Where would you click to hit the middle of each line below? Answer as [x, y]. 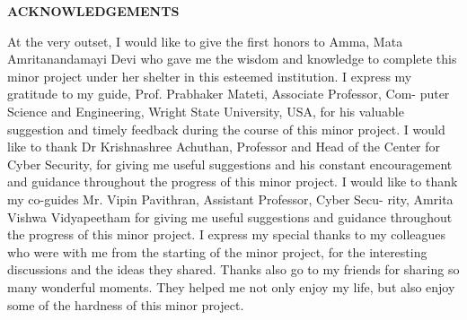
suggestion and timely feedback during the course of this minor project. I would [226, 129]
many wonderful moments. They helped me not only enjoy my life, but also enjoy [231, 286]
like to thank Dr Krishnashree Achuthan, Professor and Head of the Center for [224, 147]
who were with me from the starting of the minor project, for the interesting [217, 251]
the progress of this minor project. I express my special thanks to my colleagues [227, 234]
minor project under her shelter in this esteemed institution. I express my [210, 76]
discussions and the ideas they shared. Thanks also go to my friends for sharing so [233, 269]
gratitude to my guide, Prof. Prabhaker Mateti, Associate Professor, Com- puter [229, 94]
